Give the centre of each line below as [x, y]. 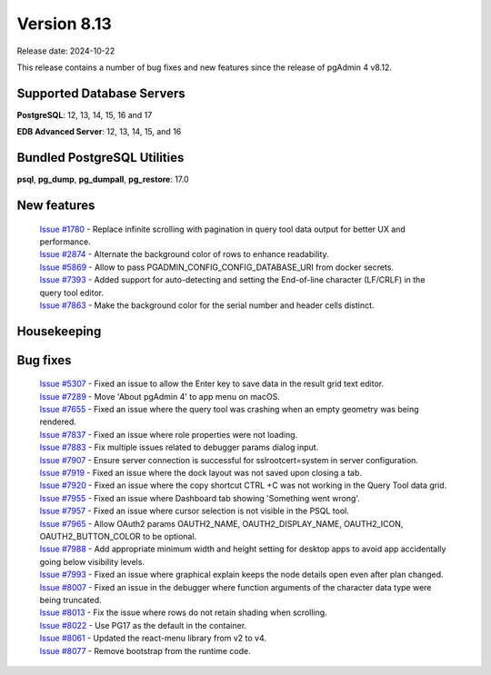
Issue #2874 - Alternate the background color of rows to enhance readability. [184, 254]
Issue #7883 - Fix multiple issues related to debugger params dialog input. [179, 447]
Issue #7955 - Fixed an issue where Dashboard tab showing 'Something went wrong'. [200, 498]
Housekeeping [59, 331]
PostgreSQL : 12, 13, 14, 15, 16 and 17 [85, 114]
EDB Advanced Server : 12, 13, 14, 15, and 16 [99, 132]
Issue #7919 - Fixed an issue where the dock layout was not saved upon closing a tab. [201, 473]
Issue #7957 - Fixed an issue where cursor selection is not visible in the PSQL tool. [195, 511]
